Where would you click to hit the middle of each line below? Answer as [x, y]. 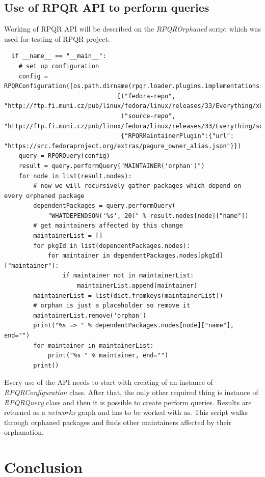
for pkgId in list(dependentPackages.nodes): [112, 246]
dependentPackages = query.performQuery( [104, 206]
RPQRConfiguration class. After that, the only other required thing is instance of [131, 392]
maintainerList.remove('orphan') [90, 315]
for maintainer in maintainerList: [94, 345]
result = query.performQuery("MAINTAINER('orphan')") [112, 166]
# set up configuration [59, 66]
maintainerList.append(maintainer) [137, 286]
